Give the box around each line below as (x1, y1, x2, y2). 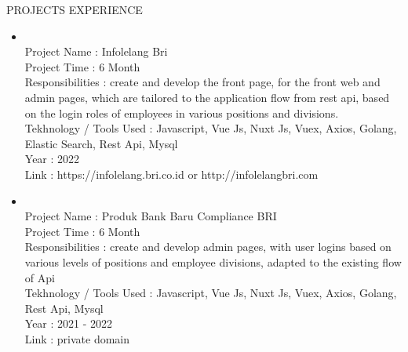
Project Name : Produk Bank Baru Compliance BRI (24, 208, 277, 224)
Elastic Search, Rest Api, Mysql (24, 135, 178, 151)
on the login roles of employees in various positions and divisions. (24, 104, 339, 121)
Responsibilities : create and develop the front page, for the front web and (24, 74, 381, 90)
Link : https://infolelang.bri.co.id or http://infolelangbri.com (24, 165, 319, 182)
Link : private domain (24, 330, 130, 347)
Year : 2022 (24, 151, 80, 167)
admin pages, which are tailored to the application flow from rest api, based (24, 89, 390, 105)
